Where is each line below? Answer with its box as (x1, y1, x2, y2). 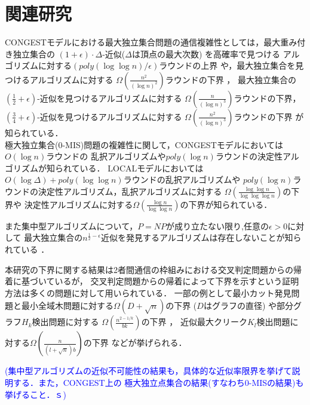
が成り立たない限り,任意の (166, 219, 269, 232)
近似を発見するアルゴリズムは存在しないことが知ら (100, 231, 302, 244)
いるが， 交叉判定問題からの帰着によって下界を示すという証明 (54, 275, 299, 287)
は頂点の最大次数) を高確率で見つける (131, 47, 281, 60)
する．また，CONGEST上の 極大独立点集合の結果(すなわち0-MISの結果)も (13, 376, 304, 389)
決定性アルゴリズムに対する (24, 198, 133, 210)
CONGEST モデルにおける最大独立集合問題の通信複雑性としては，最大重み (5, 36, 297, 48)
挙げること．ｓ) (5, 388, 67, 400)
